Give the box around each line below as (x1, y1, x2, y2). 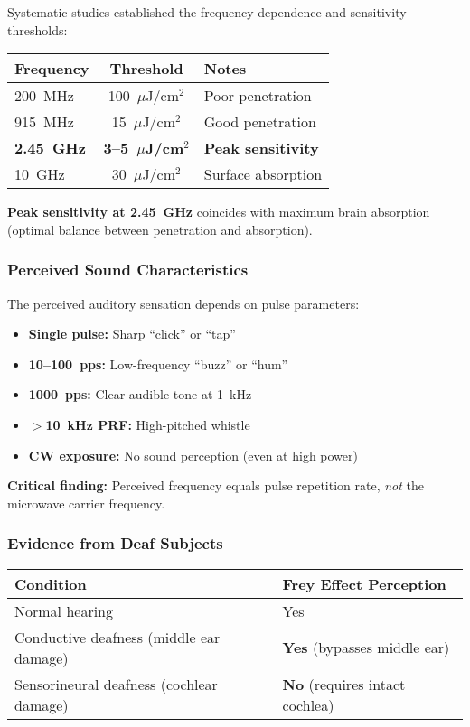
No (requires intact (282, 673, 406, 694)
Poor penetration (203, 85, 312, 107)
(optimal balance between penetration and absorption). (7, 219, 313, 238)
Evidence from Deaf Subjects (7, 532, 223, 555)
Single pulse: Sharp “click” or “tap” (28, 324, 236, 343)
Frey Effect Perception (282, 573, 446, 594)
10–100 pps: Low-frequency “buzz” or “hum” (28, 354, 288, 373)
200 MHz (14, 85, 74, 107)
